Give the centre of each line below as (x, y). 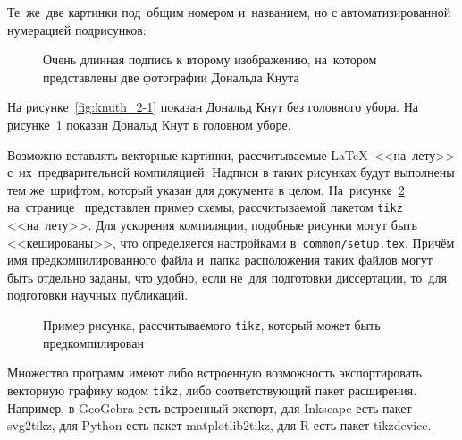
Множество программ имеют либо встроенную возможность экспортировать (215, 372)
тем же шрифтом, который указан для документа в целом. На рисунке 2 (206, 189)
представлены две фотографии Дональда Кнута (171, 76)
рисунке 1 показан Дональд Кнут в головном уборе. (149, 124)
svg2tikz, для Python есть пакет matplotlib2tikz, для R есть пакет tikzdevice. (219, 425)
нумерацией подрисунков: (77, 29)
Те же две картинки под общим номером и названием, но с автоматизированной (229, 12)
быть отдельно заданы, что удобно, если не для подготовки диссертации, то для (227, 277)
